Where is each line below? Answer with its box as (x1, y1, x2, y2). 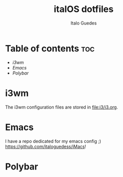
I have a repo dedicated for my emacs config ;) (5, 138, 101, 144)
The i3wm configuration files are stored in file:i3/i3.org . (5, 104, 118, 110)
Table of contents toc (5, 42, 95, 54)
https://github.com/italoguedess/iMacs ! (5, 143, 86, 149)
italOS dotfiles (54, 3, 114, 15)
